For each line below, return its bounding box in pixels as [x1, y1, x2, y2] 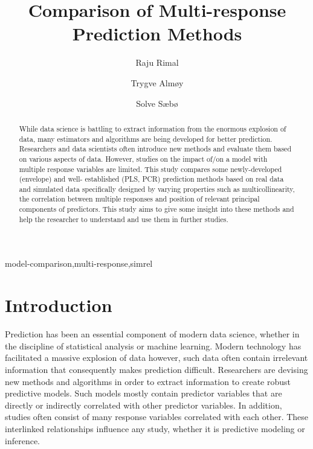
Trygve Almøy [131, 76, 184, 89]
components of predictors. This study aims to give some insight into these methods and [19, 204, 294, 214]
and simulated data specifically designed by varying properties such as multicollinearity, [19, 183, 295, 194]
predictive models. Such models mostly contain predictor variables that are [5, 387, 282, 400]
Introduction [5, 293, 112, 317]
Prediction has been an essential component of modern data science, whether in [5, 328, 300, 340]
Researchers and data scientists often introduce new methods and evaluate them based [19, 144, 292, 154]
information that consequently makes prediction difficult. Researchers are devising [5, 363, 308, 375]
